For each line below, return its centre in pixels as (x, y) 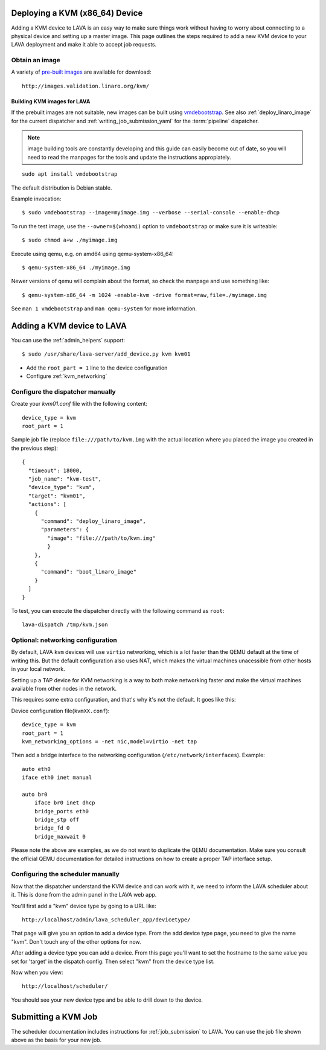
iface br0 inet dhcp (65, 803)
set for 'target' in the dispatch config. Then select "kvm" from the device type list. (113, 961)
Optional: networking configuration (64, 640)
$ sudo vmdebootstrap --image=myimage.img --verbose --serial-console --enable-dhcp (151, 213)
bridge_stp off (57, 820)
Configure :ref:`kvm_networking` (67, 376)
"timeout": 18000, (55, 470)
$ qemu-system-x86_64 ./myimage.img (76, 267)
